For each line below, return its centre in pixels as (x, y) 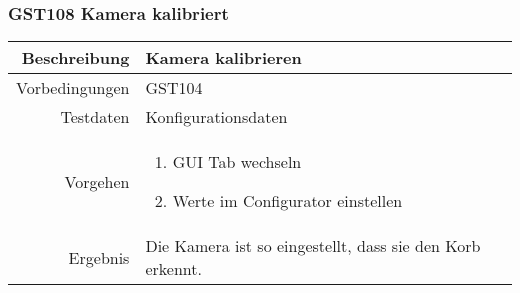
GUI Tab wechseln (237, 162)
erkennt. (173, 269)
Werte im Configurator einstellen (287, 201)
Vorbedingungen (73, 88)
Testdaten (95, 117)
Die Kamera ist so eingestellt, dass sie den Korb (313, 246)
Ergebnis (99, 257)
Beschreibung (75, 58)
